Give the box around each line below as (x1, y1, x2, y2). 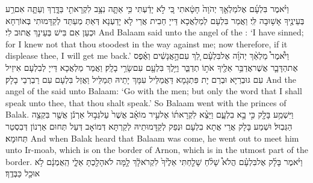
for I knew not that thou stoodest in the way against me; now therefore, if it (5, 37, 288, 50)
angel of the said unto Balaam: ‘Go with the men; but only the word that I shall (5, 85, 302, 97)
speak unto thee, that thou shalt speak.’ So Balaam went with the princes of (5, 96, 287, 109)
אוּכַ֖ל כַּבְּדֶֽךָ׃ (5, 167, 40, 179)
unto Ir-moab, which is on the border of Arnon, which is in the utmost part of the (5, 143, 308, 156)
